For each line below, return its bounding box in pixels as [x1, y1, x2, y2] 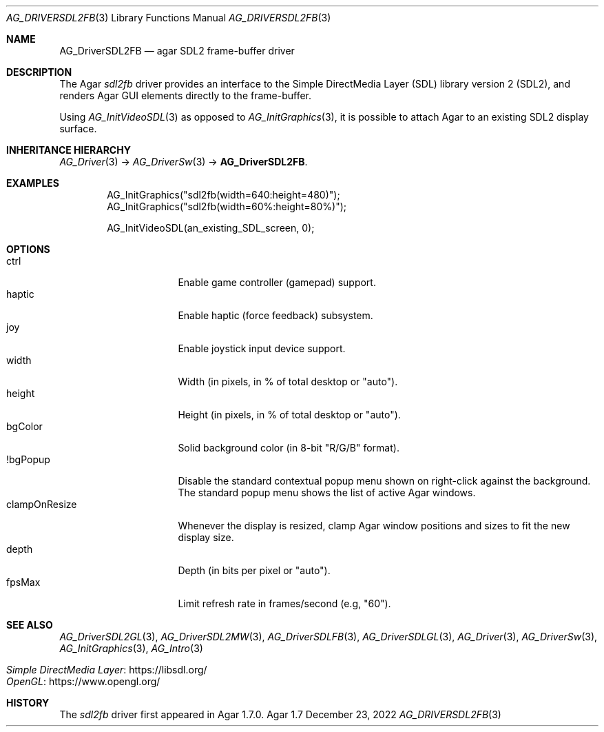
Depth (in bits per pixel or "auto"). [178, 565, 331, 576]
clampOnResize [6, 498, 77, 510]
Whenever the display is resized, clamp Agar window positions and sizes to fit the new [178, 520, 570, 531]
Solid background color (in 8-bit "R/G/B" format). [178, 442, 399, 454]
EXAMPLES [6, 177, 59, 189]
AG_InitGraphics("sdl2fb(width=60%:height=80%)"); [107, 201, 347, 212]
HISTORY [6, 697, 50, 709]
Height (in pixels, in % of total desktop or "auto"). [178, 409, 401, 420]
